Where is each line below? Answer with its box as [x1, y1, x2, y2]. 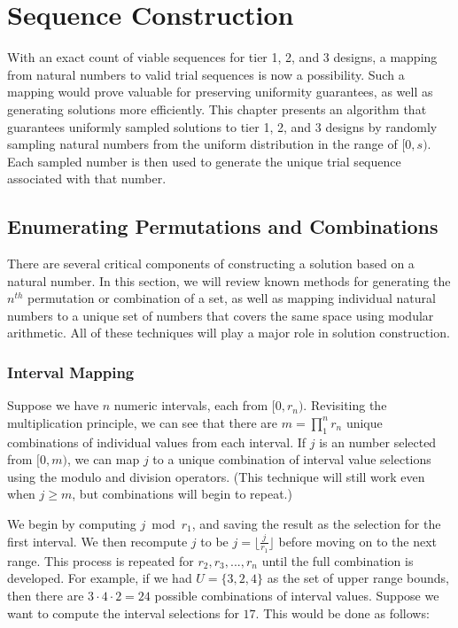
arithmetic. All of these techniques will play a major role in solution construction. [7, 323, 450, 342]
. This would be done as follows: [255, 603, 430, 622]
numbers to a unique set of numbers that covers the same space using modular [7, 306, 434, 324]
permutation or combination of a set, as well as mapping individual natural [27, 289, 436, 307]
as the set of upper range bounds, [267, 569, 449, 587]
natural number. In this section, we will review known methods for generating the [7, 271, 451, 290]
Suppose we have [7, 396, 99, 415]
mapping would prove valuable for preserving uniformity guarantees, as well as [7, 82, 433, 101]
